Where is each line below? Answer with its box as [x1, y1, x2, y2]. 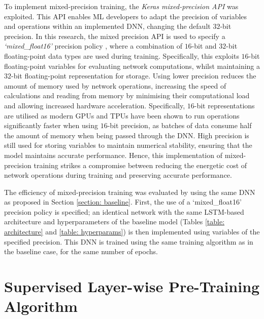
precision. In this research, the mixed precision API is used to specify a [4, 30, 225, 41]
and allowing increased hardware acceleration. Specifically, [4, 100, 185, 110]
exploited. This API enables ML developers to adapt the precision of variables [4, 11, 247, 21]
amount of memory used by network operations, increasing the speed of [4, 80, 226, 91]
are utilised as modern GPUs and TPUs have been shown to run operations [4, 110, 240, 121]
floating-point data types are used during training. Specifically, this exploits [4, 50, 239, 61]
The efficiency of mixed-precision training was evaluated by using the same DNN [4, 186, 255, 197]
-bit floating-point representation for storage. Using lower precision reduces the [11, 70, 256, 81]
